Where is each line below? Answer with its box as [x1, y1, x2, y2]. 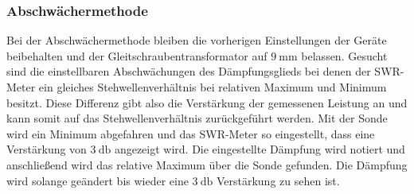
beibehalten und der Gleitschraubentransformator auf [6, 47, 268, 64]
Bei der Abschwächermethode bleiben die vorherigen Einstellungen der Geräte [6, 32, 387, 48]
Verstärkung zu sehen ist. [216, 172, 340, 188]
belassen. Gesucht [301, 47, 388, 64]
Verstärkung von [6, 141, 87, 157]
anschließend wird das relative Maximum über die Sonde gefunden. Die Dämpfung [6, 156, 408, 173]
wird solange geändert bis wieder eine [6, 172, 189, 188]
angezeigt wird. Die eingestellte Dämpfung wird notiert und [114, 141, 405, 157]
